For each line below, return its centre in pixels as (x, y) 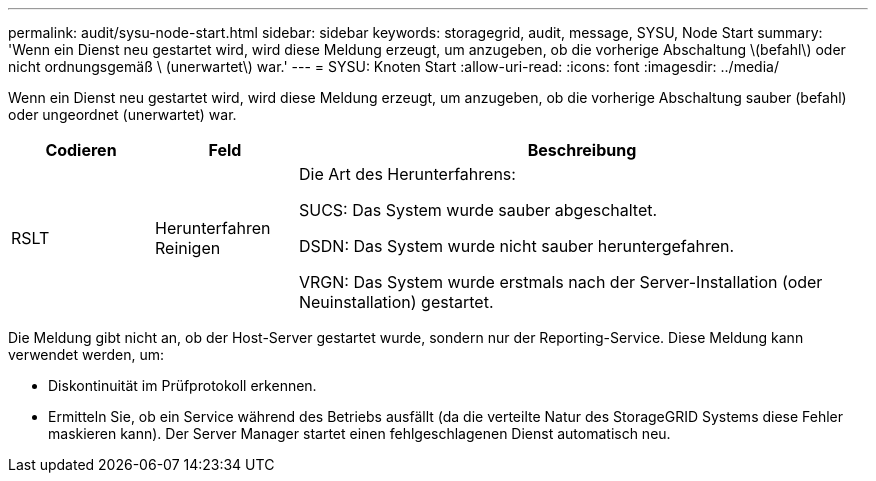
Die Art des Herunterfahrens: (407, 174)
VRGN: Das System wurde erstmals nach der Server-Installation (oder (560, 282)
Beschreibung (582, 150)
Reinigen (187, 248)
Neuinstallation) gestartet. (396, 302)
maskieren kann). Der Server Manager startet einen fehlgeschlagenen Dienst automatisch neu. (359, 433)
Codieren (81, 150)
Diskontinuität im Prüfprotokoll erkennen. (182, 385)
